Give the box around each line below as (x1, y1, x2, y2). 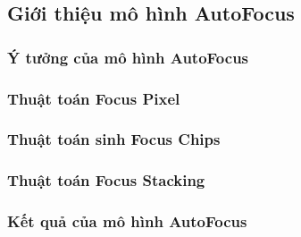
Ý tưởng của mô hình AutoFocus (7, 46, 249, 68)
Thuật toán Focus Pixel (7, 87, 180, 109)
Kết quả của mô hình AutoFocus (7, 210, 247, 233)
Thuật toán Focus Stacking (7, 169, 205, 191)
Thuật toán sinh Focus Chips (7, 128, 221, 150)
